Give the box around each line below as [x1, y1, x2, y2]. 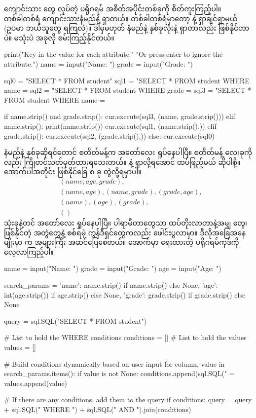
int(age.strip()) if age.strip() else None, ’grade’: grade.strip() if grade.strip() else [4, 289, 246, 300]
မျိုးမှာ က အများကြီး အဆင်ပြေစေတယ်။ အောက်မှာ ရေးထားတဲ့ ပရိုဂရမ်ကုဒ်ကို [4, 237, 239, 247]
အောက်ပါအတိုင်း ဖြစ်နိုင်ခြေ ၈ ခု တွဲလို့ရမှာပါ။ [4, 166, 142, 177]
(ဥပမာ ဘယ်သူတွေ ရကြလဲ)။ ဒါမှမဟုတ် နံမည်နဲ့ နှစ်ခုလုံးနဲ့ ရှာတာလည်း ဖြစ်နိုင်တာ [4, 23, 250, 33]
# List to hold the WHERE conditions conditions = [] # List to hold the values [4, 332, 247, 342]
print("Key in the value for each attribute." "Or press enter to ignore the [4, 49, 223, 59]
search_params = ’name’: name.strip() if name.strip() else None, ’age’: [4, 280, 218, 290]
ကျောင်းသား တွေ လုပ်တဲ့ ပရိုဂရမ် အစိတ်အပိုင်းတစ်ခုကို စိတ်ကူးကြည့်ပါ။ [4, 3, 221, 13]
